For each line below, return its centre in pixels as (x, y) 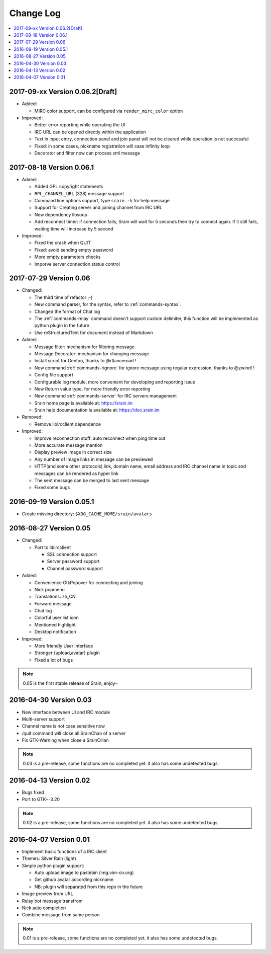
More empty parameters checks (67, 257)
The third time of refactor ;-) (63, 297)
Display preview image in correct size (73, 452)
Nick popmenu (50, 589)
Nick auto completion (44, 908)
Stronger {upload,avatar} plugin (67, 653)
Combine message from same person (61, 915)
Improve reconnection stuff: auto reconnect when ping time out (100, 438)
